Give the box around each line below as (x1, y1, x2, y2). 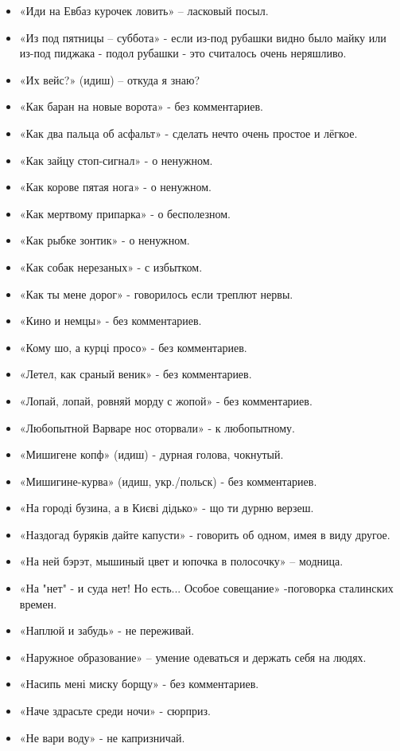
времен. (19, 595, 57, 612)
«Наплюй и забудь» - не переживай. (19, 622, 195, 639)
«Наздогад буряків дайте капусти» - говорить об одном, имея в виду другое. (19, 526, 390, 542)
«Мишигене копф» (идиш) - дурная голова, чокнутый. (19, 446, 284, 463)
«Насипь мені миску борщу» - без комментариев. (19, 675, 259, 692)
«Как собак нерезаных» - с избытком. (19, 258, 203, 275)
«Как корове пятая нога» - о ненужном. (19, 178, 212, 195)
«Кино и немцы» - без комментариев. (19, 312, 202, 329)
